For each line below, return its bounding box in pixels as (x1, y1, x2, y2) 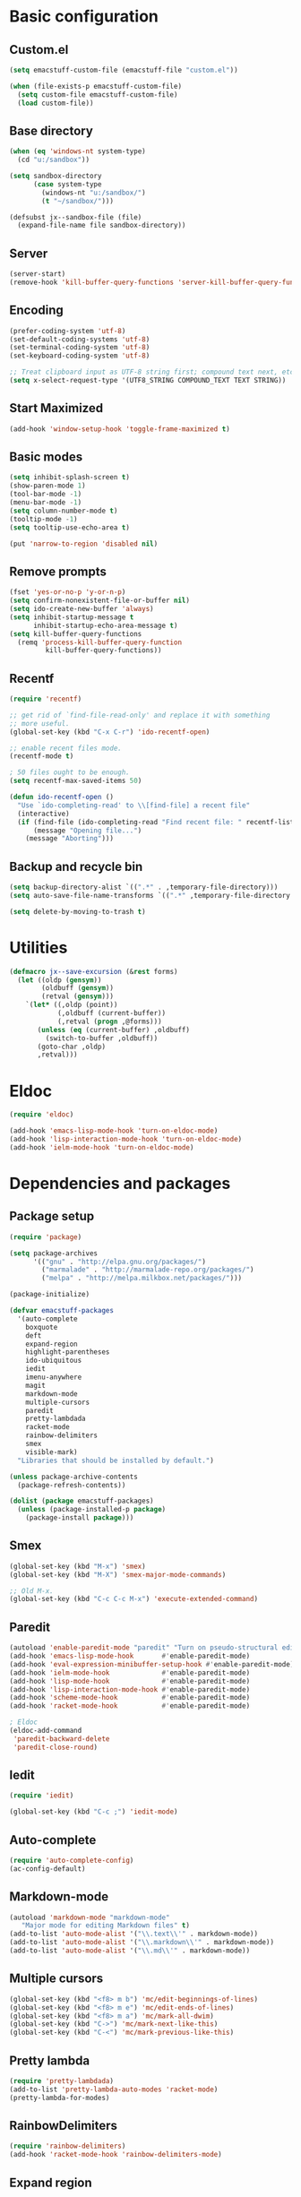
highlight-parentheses (25, 1348, 110, 1357)
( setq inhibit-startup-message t (9, 612, 134, 622)
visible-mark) (25, 1447, 78, 1457)
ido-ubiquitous (25, 1356, 82, 1366)
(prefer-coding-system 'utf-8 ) (9, 326, 126, 335)
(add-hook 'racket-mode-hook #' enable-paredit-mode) (9, 1702, 251, 1710)
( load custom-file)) (17, 99, 94, 108)
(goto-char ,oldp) (37, 1042, 106, 1051)
